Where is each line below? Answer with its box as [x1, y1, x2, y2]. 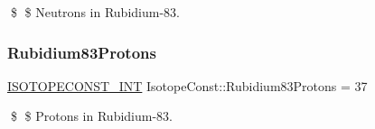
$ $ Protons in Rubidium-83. [10, 106, 173, 125]
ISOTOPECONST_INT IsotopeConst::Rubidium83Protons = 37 [7, 76, 368, 95]
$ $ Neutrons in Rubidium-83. [10, 3, 180, 21]
